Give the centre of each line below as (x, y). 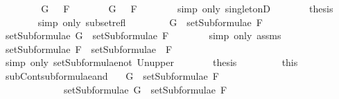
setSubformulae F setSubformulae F (89, 48)
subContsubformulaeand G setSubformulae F (112, 75)
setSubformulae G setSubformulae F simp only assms (143, 35)
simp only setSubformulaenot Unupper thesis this (151, 62)
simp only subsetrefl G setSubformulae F (150, 22)
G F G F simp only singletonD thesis (187, 8)
